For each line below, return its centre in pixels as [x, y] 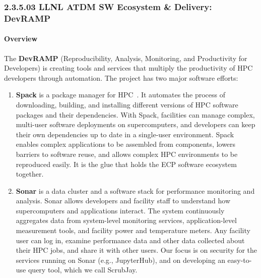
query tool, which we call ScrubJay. [83, 270]
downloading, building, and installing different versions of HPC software [127, 104]
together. [30, 174]
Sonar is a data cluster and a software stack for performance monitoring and [135, 190]
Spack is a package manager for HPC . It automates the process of [121, 95]
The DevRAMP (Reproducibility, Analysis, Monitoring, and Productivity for [126, 58]
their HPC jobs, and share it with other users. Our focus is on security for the [136, 250]
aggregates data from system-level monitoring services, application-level [126, 220]
